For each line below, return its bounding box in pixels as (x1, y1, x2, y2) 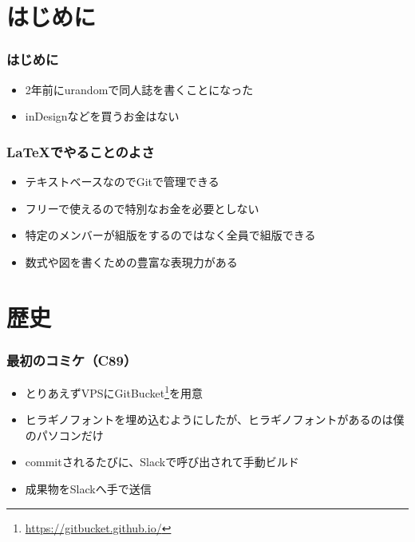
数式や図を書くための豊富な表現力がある (25, 253, 238, 270)
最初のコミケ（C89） (6, 350, 137, 370)
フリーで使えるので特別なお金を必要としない (25, 200, 259, 216)
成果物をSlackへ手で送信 (25, 481, 152, 497)
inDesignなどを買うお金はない (25, 108, 180, 125)
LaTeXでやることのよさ (6, 141, 155, 161)
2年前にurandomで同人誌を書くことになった (25, 81, 254, 97)
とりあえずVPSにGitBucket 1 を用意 (25, 382, 203, 401)
